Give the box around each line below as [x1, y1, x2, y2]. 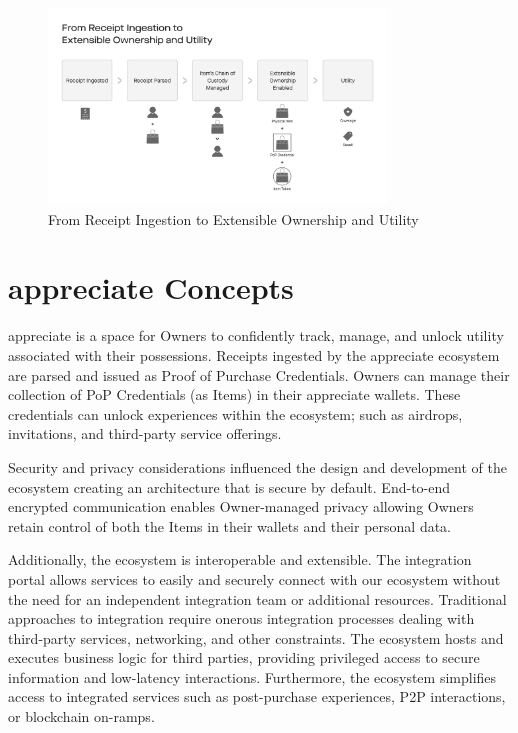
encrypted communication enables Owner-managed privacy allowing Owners [8, 496, 474, 517]
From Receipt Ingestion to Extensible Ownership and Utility [48, 208, 419, 229]
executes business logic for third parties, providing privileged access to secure [8, 647, 480, 668]
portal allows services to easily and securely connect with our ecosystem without [8, 568, 501, 589]
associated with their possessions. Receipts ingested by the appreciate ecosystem [8, 344, 500, 365]
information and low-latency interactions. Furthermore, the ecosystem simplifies [8, 666, 497, 687]
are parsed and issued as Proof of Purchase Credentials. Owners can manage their [8, 364, 510, 385]
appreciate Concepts [8, 267, 294, 308]
